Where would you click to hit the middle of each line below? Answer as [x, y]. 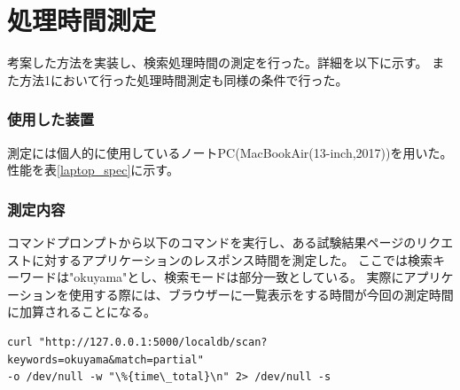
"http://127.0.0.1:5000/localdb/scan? [153, 342]
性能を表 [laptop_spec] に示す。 [93, 170]
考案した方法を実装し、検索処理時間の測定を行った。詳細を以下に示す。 [218, 62]
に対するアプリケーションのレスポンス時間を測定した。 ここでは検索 [232, 259]
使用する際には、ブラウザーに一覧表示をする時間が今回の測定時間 [261, 294]
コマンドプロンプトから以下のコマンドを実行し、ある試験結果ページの [212, 242]
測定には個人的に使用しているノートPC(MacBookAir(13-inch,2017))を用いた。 [230, 152]
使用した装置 [51, 119]
